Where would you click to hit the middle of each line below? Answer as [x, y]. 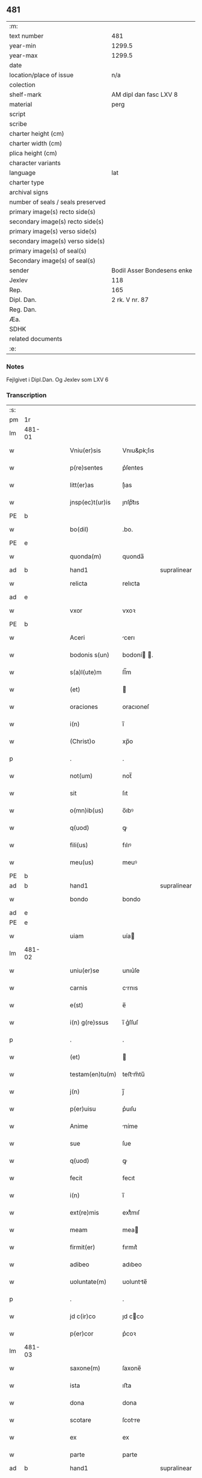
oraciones [84, 707]
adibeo [80, 1265]
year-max [23, 55]
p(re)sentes [87, 468]
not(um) [81, 776]
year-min [23, 46]
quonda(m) [86, 557]
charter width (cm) [36, 143]
